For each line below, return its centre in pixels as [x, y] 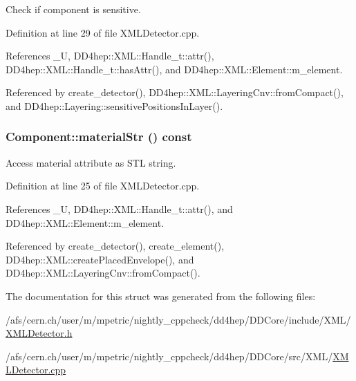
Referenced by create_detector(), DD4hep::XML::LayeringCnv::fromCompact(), [175, 92]
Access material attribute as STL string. [91, 162]
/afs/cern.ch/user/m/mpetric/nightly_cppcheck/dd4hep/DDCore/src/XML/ [169, 356]
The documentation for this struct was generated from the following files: [161, 296]
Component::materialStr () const [99, 137]
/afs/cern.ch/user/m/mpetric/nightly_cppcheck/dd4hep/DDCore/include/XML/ [178, 319]
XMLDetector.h [39, 333]
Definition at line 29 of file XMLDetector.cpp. [103, 32]
